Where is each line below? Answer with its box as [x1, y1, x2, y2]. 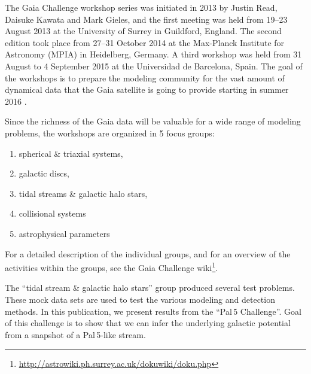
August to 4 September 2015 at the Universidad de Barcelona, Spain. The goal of [5, 59, 303, 72]
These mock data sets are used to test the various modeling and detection [5, 293, 275, 305]
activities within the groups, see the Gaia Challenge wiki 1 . [5, 260, 218, 273]
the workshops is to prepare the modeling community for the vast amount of [5, 71, 285, 84]
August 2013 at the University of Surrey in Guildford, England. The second [5, 25, 282, 37]
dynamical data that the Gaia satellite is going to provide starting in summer [5, 83, 289, 96]
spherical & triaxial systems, [19, 147, 123, 159]
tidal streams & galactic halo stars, [19, 187, 148, 199]
